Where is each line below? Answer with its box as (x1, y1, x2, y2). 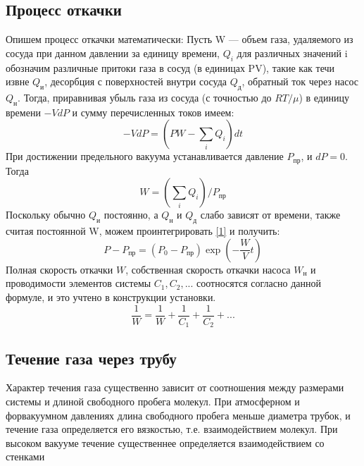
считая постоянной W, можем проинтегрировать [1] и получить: (6, 223, 280, 238)
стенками (6, 449, 45, 464)
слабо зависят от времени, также (200, 207, 341, 222)
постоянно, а (103, 207, 158, 222)
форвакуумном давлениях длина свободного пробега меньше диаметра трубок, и (6, 407, 351, 422)
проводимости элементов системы (6, 276, 151, 290)
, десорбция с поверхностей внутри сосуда (44, 74, 227, 89)
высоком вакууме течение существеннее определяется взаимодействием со (6, 435, 325, 450)
